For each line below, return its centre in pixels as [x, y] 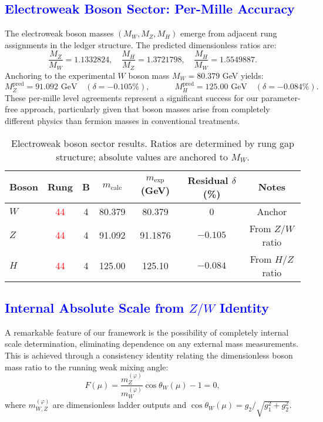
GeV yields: [243, 75]
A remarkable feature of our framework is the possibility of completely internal [147, 332]
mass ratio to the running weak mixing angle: [87, 366]
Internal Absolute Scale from [95, 307]
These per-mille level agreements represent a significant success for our [132, 97]
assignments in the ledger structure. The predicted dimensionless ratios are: [141, 44]
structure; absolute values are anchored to [142, 156]
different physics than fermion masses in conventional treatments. [122, 120]
